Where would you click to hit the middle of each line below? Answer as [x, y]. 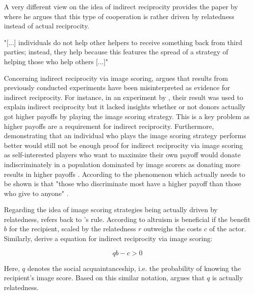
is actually [228, 278]
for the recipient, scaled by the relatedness [73, 229]
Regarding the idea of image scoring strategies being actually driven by [111, 209]
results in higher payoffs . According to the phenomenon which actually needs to [125, 174]
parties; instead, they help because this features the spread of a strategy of [116, 52]
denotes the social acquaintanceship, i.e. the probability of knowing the [134, 268]
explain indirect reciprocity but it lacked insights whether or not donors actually [125, 107]
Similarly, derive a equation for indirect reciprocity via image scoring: [108, 238]
